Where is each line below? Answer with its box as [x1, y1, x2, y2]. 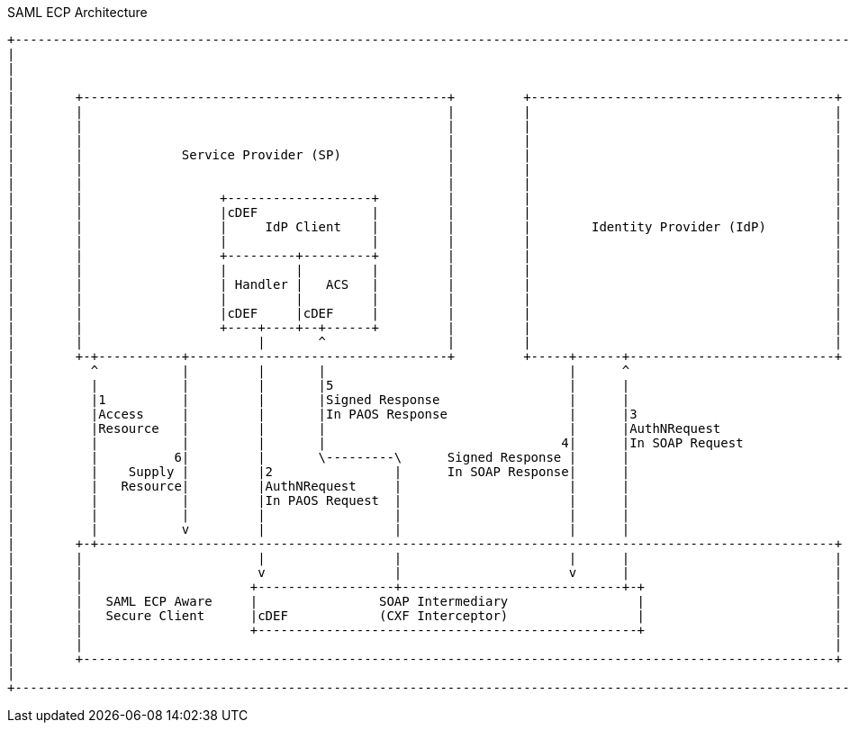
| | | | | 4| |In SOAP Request [7, 436, 744, 450]
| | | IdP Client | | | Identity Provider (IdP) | [7, 220, 843, 234]
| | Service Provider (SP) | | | [7, 148, 843, 162]
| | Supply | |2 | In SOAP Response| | [7, 464, 630, 479]
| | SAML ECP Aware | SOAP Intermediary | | [7, 594, 843, 608]
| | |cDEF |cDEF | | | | [7, 306, 843, 320]
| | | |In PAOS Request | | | [7, 493, 630, 508]
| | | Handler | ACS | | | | [7, 277, 843, 292]
